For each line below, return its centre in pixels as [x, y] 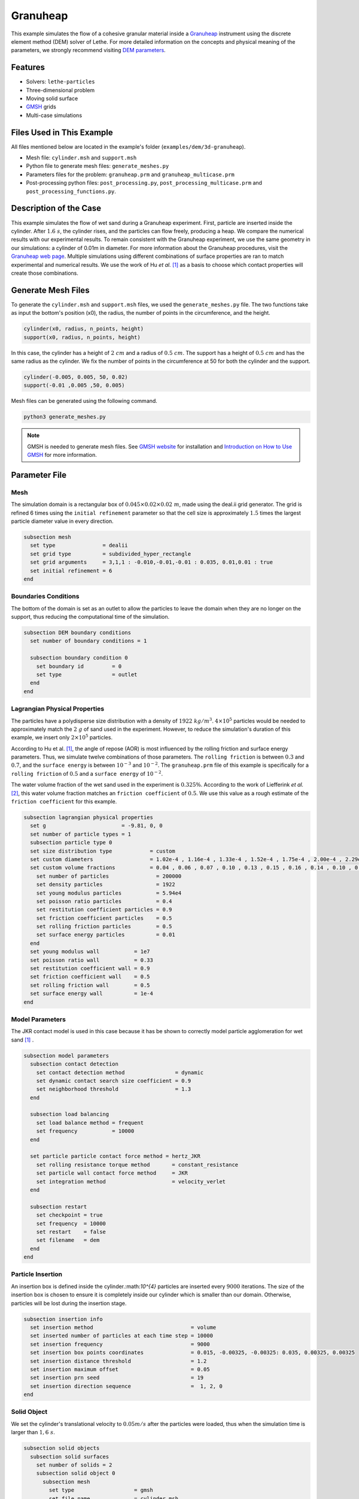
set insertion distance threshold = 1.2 [118, 1361]
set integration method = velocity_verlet [131, 1182]
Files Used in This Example [62, 132]
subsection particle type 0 [71, 843]
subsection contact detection [74, 1064]
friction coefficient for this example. [64, 802]
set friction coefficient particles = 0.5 [104, 918]
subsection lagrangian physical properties [89, 818]
